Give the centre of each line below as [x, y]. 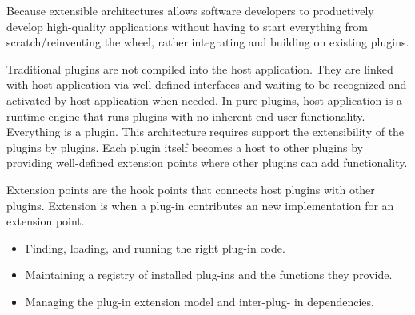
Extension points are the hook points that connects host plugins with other [191, 189]
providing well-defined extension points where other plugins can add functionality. [207, 163]
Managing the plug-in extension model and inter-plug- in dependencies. [200, 301]
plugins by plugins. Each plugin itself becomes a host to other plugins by [185, 147]
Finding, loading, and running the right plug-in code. [155, 247]
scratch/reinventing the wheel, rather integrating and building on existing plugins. [208, 42]
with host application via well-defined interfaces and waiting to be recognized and [207, 84]
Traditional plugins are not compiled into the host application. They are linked [200, 68]
